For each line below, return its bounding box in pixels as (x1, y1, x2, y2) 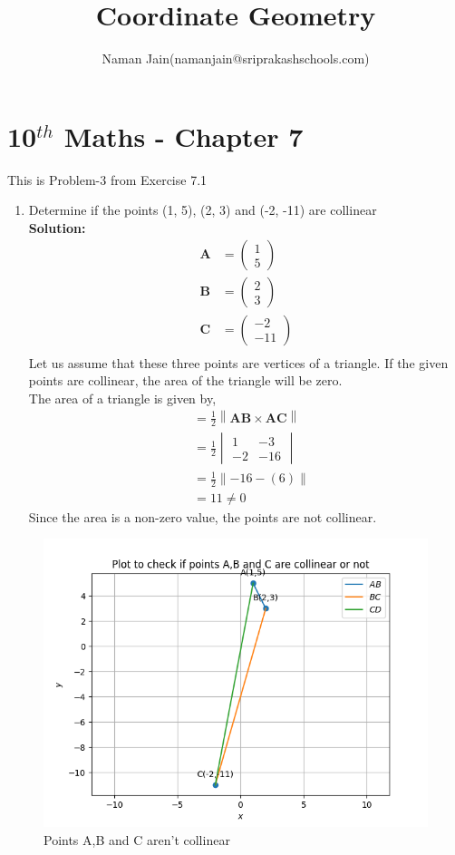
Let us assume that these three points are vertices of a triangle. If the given (28, 353, 449, 372)
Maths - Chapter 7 (63, 117, 304, 154)
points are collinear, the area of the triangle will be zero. (28, 371, 343, 390)
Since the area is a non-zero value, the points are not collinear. (28, 507, 377, 526)
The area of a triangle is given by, (28, 388, 217, 407)
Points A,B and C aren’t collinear (44, 831, 230, 850)
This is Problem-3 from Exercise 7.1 (7, 170, 208, 189)
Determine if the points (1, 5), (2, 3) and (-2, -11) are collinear (28, 200, 377, 219)
